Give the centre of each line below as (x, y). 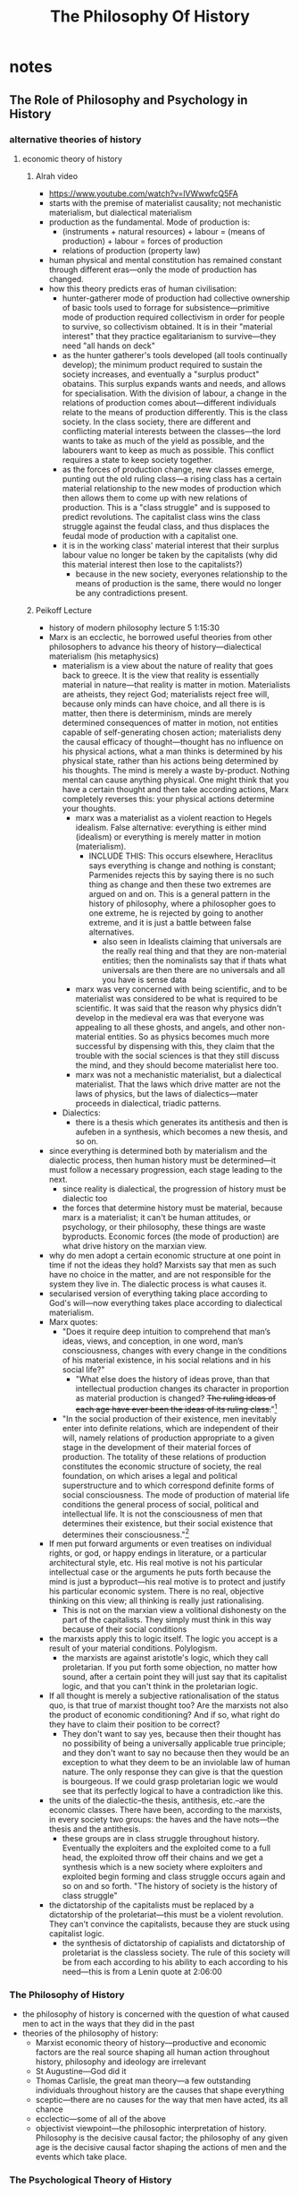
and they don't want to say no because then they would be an (176, 1753)
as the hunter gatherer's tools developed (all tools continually (175, 354)
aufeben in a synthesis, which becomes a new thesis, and (182, 1132)
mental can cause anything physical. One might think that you (176, 780)
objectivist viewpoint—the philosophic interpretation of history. (151, 2129)
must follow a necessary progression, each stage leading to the (166, 1169)
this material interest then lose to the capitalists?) (152, 564)
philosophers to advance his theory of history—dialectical (155, 646)
